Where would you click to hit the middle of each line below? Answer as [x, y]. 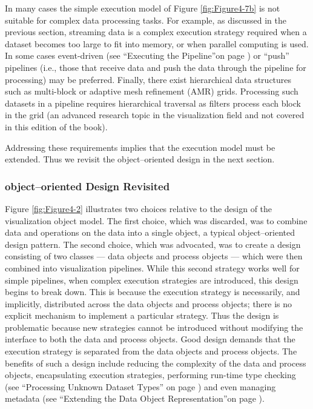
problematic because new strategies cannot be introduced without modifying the [154, 327]
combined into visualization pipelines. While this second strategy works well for [152, 268]
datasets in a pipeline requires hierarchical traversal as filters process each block [153, 103]
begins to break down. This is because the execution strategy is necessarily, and [153, 292]
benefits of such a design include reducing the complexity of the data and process [156, 363]
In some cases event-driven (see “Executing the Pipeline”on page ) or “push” [147, 55]
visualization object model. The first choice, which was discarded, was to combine [156, 220]
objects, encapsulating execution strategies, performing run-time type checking [150, 375]
